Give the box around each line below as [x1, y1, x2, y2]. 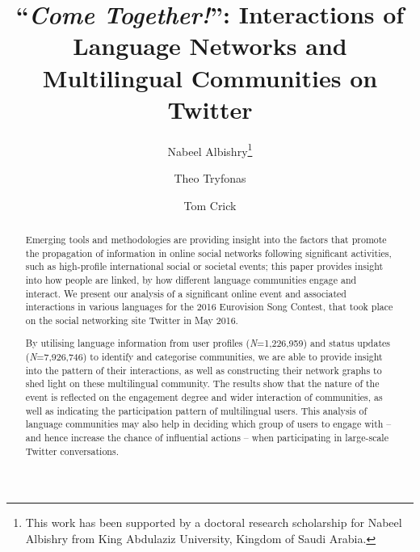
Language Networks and [73, 29, 347, 62]
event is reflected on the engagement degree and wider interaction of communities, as [25, 390, 383, 404]
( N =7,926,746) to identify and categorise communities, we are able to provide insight [25, 350, 383, 364]
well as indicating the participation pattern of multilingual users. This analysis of [25, 403, 367, 417]
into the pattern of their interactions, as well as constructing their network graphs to [25, 363, 382, 377]
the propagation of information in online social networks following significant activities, [25, 246, 392, 259]
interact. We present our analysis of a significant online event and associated [25, 286, 346, 300]
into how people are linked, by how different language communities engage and [25, 272, 357, 286]
